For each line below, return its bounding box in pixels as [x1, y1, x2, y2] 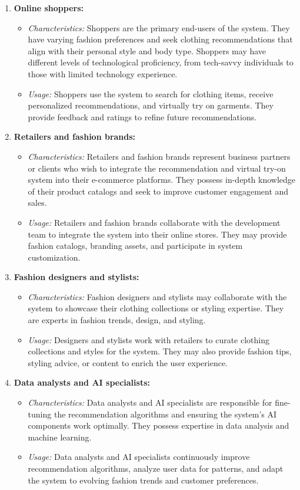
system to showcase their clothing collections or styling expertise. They [28, 302, 284, 314]
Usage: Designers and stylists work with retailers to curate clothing [28, 333, 270, 346]
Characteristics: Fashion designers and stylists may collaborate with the [28, 290, 287, 302]
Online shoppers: [14, 2, 84, 14]
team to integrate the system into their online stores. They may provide [28, 228, 287, 240]
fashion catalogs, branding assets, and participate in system [28, 239, 243, 252]
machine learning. [28, 430, 92, 443]
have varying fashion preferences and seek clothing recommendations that [28, 33, 293, 45]
